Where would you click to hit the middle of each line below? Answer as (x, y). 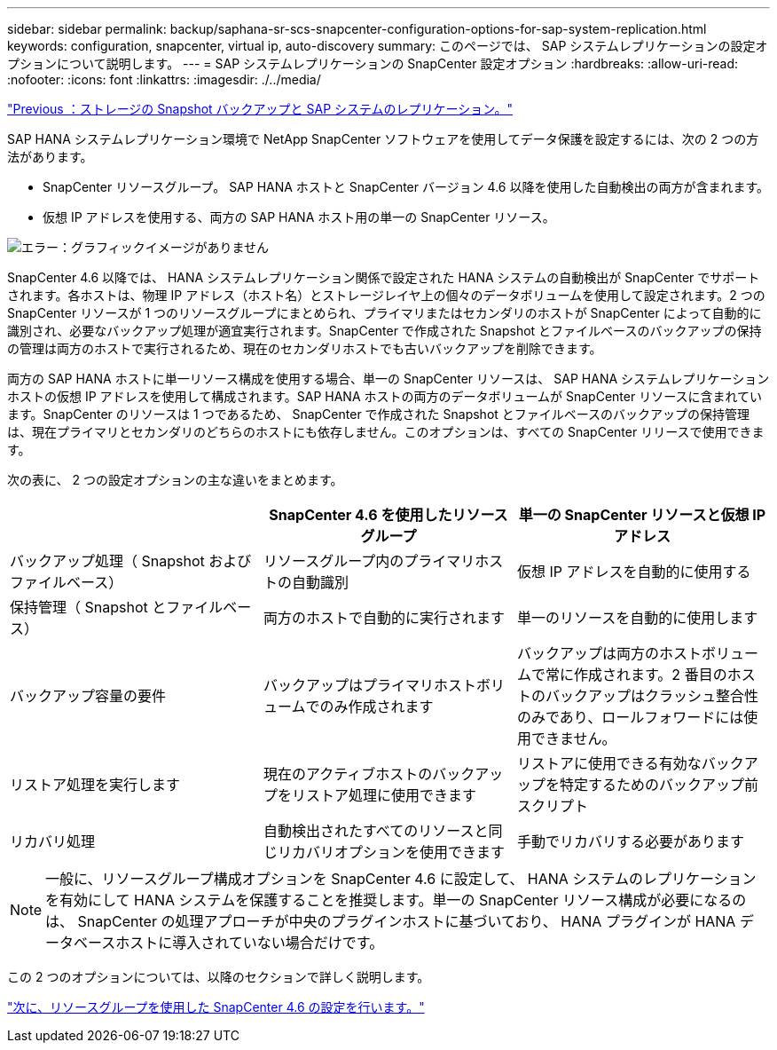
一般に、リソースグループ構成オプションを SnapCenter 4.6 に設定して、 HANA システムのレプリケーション (401, 879)
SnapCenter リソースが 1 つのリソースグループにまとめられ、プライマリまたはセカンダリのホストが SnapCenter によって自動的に (385, 313)
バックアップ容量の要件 (88, 696)
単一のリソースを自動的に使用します (637, 618)
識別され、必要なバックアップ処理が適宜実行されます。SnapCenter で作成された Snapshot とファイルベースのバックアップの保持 (385, 331)
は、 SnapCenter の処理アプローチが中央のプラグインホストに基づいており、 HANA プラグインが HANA (391, 921)
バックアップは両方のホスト (609, 653)
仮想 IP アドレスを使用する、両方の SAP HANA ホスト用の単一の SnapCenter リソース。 (299, 217)
